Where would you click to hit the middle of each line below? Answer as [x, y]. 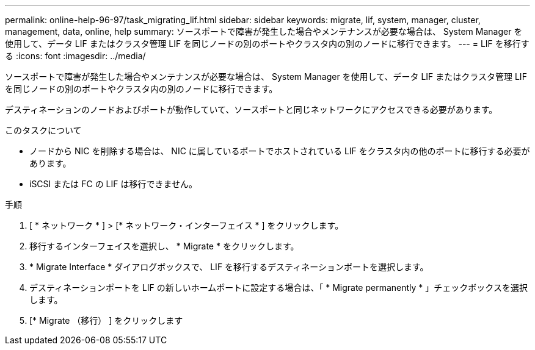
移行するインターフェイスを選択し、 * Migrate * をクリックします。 [164, 246]
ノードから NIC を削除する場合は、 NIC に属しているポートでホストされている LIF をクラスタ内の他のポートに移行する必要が [280, 151]
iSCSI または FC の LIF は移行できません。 [114, 184]
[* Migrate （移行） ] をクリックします [106, 320]
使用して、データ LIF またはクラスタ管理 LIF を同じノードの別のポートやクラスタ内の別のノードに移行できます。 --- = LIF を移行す [267, 44]
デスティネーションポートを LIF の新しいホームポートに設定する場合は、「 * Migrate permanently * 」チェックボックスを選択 [278, 287]
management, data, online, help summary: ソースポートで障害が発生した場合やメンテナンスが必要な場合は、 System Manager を [264, 31]
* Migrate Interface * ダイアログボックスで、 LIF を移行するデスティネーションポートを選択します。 [229, 267]
